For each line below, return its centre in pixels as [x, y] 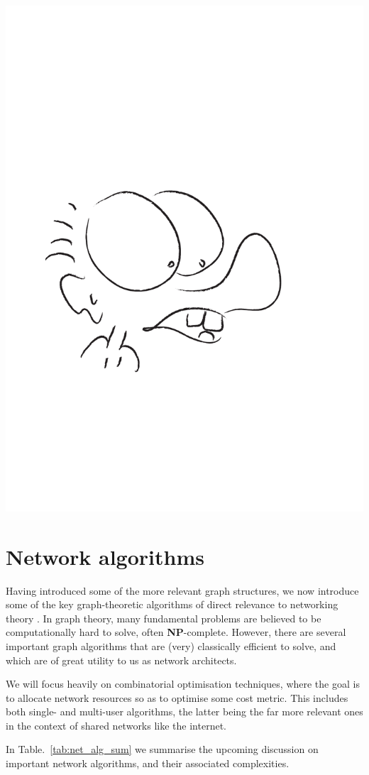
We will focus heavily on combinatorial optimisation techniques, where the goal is [183, 684]
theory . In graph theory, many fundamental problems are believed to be [164, 618]
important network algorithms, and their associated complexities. [148, 763]
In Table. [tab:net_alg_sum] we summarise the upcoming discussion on [162, 749]
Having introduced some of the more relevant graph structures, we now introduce [182, 590]
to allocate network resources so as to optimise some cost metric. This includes [177, 697]
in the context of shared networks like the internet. [116, 725]
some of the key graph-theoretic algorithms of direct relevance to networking [172, 604]
